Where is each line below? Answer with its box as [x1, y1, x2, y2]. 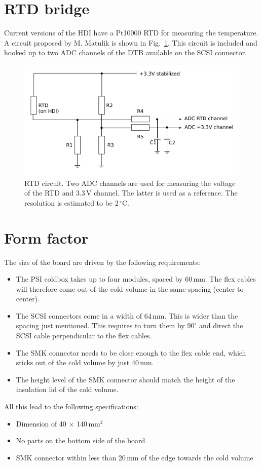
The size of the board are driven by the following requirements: [4, 256, 200, 267]
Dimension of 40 [16, 418, 66, 429]
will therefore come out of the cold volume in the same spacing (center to [16, 283, 244, 294]
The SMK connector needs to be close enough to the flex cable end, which [16, 347, 246, 358]
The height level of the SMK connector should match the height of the [16, 374, 235, 384]
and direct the [199, 320, 243, 331]
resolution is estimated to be [24, 197, 113, 208]
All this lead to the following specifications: [4, 401, 138, 412]
